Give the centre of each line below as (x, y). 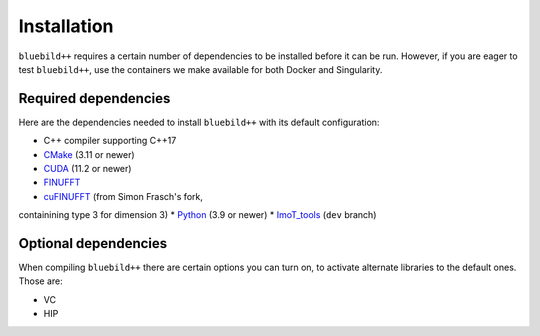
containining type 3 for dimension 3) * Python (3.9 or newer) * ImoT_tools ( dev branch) (197, 215)
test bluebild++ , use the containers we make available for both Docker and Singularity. (200, 69)
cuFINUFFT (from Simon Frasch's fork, (123, 196)
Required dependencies (94, 98)
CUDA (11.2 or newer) (87, 169)
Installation (66, 26)
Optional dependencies (93, 243)
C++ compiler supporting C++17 (110, 141)
